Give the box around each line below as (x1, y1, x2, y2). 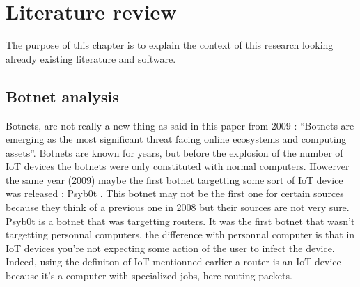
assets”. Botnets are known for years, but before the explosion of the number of (6, 145, 343, 160)
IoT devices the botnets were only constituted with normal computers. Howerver (6, 159, 350, 173)
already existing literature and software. (6, 51, 176, 65)
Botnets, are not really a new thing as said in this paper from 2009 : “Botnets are (6, 118, 354, 132)
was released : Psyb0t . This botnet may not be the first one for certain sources (6, 186, 344, 201)
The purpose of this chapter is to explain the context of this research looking (6, 38, 334, 52)
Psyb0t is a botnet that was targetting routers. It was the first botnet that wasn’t (6, 213, 355, 228)
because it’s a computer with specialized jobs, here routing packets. (6, 268, 292, 283)
